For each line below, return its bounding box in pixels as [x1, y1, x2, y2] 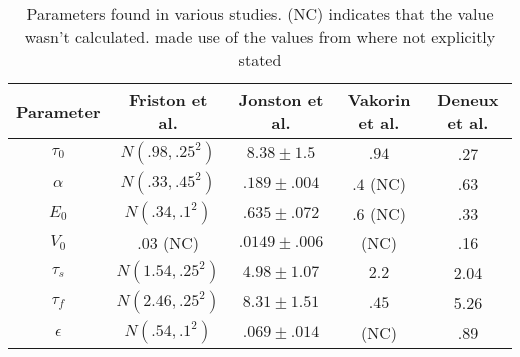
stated [238, 48, 282, 71]
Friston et [129, 88, 208, 111]
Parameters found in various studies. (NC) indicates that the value [26, 2, 494, 25]
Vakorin [347, 88, 411, 111]
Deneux [437, 88, 499, 111]
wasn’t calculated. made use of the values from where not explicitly [24, 25, 496, 48]
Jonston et [238, 88, 324, 111]
